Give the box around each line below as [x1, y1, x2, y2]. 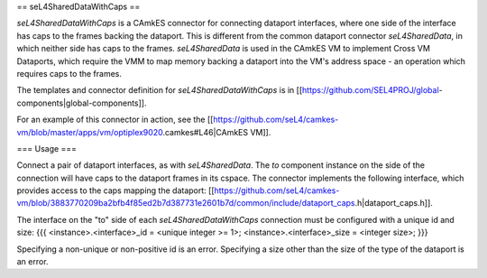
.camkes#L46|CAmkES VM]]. [162, 126, 271, 137]
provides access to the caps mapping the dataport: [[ [16, 185, 215, 196]
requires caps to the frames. [16, 68, 122, 79]
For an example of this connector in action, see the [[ [16, 114, 214, 125]
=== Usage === [16, 143, 77, 153]
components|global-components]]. [16, 97, 147, 108]
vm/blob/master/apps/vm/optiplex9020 [16, 126, 163, 137]
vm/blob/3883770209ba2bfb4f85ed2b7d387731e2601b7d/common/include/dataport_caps [16, 198, 355, 208]
